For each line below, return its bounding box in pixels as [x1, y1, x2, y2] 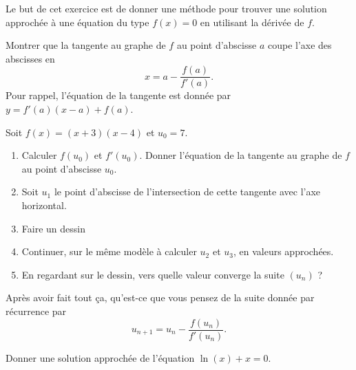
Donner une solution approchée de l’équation [6, 350, 195, 364]
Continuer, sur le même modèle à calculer [21, 244, 197, 259]
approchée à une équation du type [6, 14, 149, 29]
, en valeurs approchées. [233, 244, 334, 259]
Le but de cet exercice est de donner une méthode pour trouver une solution [6, 1, 327, 15]
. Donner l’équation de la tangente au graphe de [139, 148, 342, 162]
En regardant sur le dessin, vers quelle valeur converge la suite [21, 267, 284, 281]
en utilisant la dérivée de [200, 14, 304, 29]
